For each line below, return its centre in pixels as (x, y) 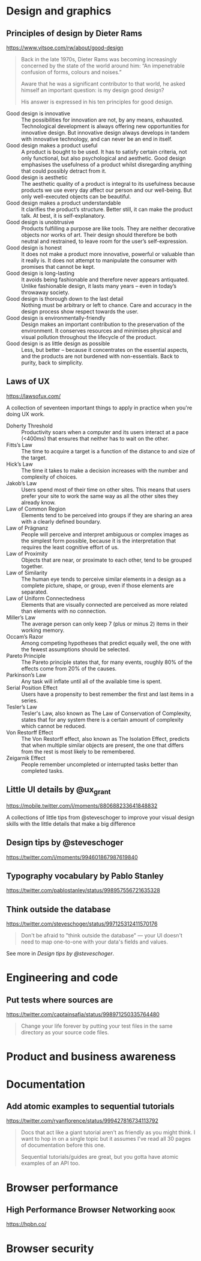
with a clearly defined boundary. (61, 521)
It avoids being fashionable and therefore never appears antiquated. (105, 280)
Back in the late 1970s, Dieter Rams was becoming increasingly (99, 59)
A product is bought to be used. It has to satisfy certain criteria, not (104, 152)
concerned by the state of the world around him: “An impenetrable (103, 66)
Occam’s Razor (25, 636)
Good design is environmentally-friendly (56, 318)
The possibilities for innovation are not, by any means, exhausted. (103, 120)
